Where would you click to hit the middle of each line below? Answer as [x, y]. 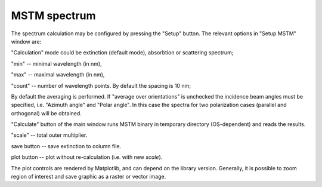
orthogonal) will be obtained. [46, 113]
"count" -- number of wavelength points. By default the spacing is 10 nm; [101, 85]
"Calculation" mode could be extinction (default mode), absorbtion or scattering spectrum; [122, 53]
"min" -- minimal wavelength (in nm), [56, 63]
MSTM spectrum [53, 16]
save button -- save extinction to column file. [66, 146]
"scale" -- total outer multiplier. [49, 135]
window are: [26, 41]
